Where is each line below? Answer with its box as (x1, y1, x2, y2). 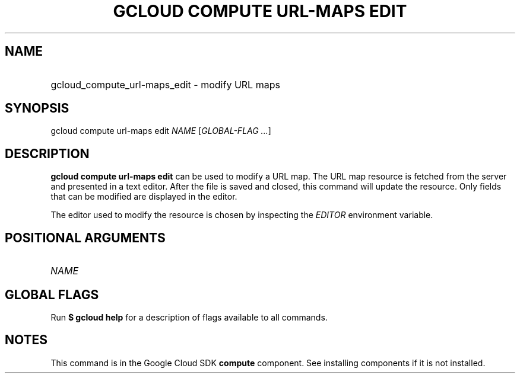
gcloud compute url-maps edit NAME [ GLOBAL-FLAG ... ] (50, 126, 271, 136)
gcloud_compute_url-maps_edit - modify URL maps (50, 78, 280, 91)
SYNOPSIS (5, 101, 69, 116)
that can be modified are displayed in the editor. (50, 191, 237, 202)
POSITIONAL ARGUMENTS (5, 230, 166, 245)
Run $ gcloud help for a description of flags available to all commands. (50, 312, 328, 322)
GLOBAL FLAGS (5, 287, 99, 302)
